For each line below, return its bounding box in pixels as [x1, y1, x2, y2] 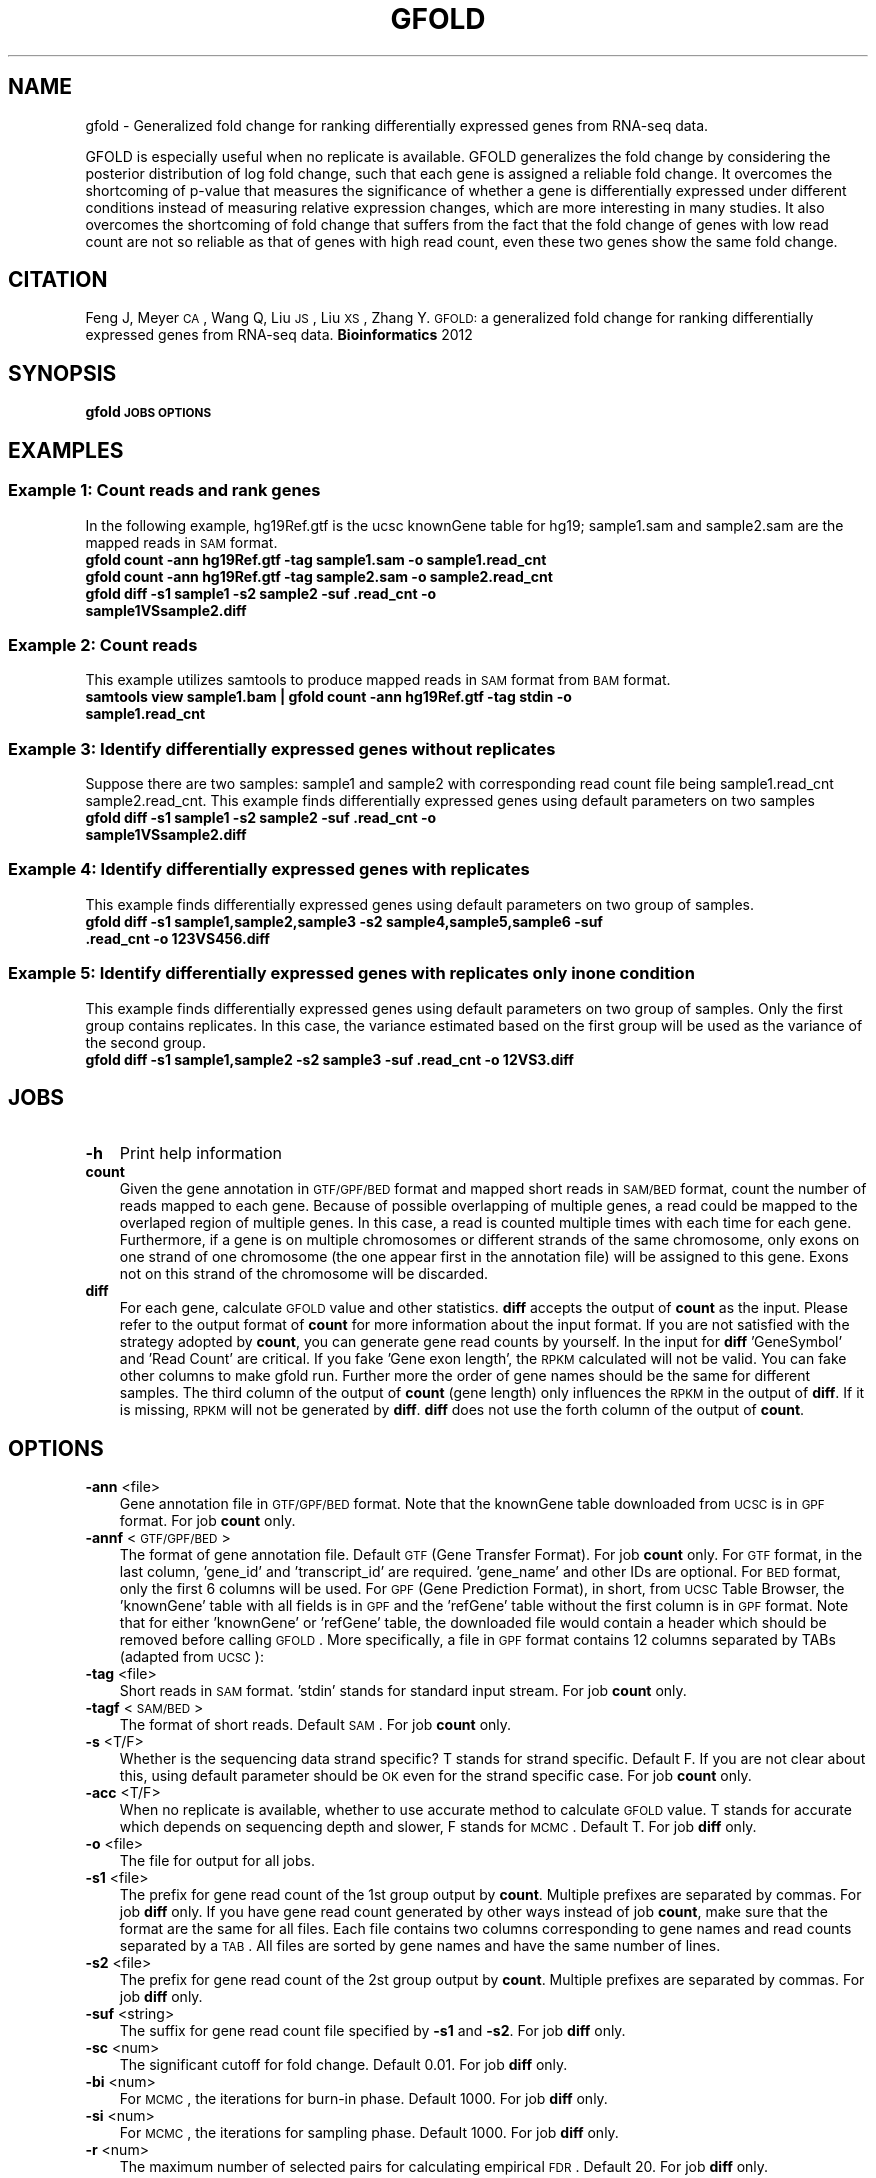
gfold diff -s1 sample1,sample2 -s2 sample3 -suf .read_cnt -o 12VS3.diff [85, 1050, 574, 1068]
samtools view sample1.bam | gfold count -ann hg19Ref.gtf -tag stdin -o [85, 688, 572, 706]
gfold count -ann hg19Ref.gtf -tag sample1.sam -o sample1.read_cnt [85, 550, 547, 568]
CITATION [8, 267, 108, 293]
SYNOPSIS [8, 360, 117, 386]
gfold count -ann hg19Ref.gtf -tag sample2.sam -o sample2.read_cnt [85, 567, 553, 585]
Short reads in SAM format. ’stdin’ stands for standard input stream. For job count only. [119, 1682, 687, 1700]
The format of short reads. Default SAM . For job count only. [119, 1716, 512, 1734]
